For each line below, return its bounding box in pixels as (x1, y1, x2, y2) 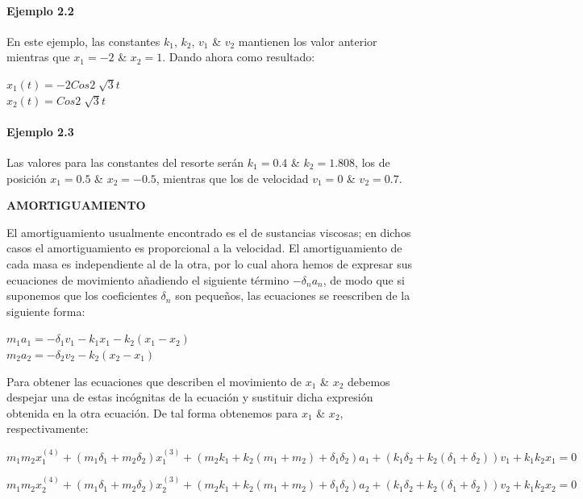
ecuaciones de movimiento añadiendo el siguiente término (6, 271, 289, 288)
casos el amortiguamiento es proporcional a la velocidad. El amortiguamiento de (6, 239, 402, 256)
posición (6, 169, 47, 186)
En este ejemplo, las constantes (6, 32, 160, 49)
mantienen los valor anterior (238, 32, 377, 49)
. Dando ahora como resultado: (162, 48, 315, 65)
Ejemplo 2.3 (6, 123, 74, 139)
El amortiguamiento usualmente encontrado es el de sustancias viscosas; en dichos (6, 223, 411, 240)
